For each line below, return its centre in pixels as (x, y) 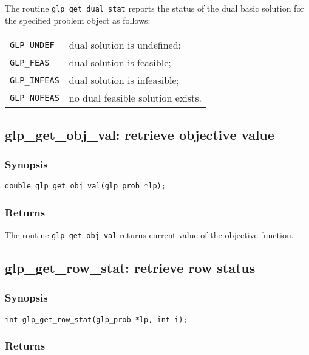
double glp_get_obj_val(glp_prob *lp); (85, 186)
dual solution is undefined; (125, 45)
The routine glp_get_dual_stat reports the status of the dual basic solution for (154, 8)
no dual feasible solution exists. (135, 98)
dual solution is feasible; (120, 63)
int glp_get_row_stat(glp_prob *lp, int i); (96, 319)
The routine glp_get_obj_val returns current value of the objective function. (149, 235)
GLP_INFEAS (35, 80)
